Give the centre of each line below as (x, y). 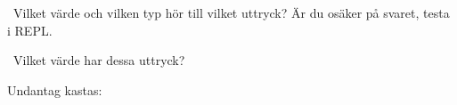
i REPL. (30, 30)
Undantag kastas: (55, 89)
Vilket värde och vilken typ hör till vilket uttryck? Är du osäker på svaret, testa (231, 12)
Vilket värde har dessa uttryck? (99, 60)
